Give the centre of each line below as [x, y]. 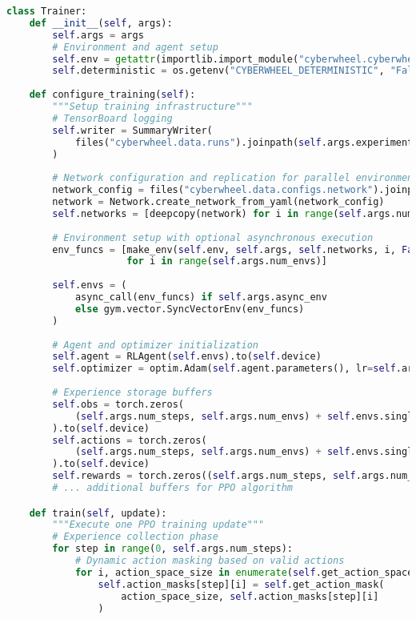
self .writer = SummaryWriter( [132, 130]
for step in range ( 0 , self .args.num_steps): [173, 549]
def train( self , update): [98, 513]
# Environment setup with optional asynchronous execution [213, 237]
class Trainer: [47, 11]
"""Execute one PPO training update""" [158, 525]
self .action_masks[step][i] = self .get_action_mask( [241, 584]
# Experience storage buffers [132, 392]
